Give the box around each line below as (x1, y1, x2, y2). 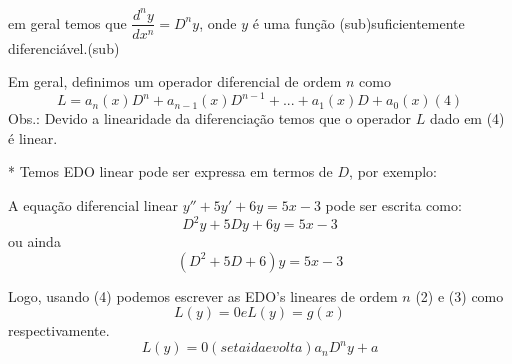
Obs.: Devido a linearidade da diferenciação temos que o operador (8, 108, 412, 129)
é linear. (8, 127, 58, 148)
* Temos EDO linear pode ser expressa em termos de (8, 161, 333, 182)
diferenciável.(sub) (8, 37, 120, 58)
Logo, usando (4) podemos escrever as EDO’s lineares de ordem (8, 285, 398, 306)
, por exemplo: (349, 161, 438, 182)
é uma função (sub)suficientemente (252, 12, 465, 33)
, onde (199, 12, 237, 33)
